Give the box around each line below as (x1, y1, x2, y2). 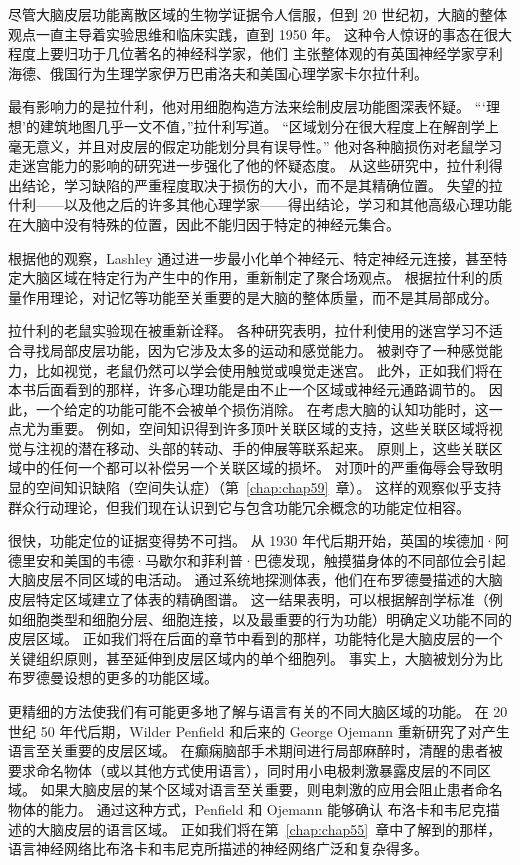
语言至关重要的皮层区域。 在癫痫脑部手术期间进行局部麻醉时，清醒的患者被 (8, 740, 503, 761)
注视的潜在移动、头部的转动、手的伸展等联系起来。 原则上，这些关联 (35, 437, 489, 458)
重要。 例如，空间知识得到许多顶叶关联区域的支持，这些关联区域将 (49, 418, 489, 439)
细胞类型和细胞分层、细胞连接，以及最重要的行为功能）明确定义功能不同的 (21, 608, 512, 629)
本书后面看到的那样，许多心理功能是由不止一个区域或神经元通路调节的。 (8, 379, 484, 400)
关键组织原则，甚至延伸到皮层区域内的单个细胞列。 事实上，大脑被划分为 (8, 647, 489, 668)
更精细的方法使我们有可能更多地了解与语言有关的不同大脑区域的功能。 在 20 (8, 701, 508, 721)
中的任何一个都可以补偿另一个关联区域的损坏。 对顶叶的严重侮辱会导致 (21, 457, 489, 478)
